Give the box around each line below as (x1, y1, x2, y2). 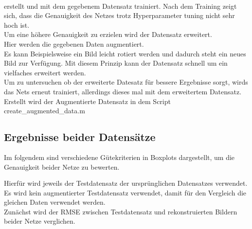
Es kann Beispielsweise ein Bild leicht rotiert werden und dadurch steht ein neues (4, 48, 246, 58)
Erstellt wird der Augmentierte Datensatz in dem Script (4, 96, 171, 106)
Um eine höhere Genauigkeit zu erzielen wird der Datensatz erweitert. (4, 29, 212, 39)
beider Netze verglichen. (4, 216, 75, 226)
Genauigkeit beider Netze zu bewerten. (4, 161, 120, 172)
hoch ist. (4, 19, 30, 30)
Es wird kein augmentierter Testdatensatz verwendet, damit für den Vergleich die (4, 187, 247, 197)
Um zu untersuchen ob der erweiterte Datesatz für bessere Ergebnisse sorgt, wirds (4, 77, 248, 87)
